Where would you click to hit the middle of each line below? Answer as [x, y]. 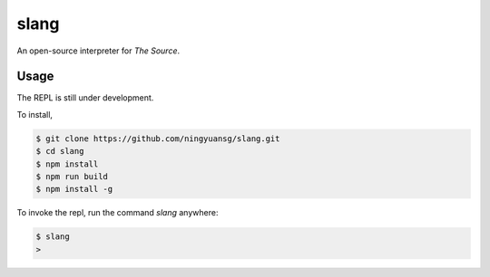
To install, [35, 114]
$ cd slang [60, 151]
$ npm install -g [74, 189]
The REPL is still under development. [85, 98]
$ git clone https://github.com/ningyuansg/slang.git [158, 138]
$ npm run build [72, 177]
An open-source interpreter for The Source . [98, 51]
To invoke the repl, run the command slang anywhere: [118, 213]
